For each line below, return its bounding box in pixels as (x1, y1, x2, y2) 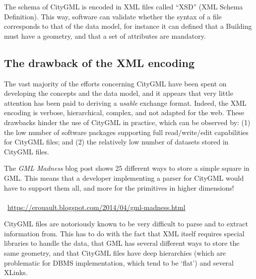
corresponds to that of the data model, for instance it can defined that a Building (4, 21, 252, 31)
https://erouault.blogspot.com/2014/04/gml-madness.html (7, 202, 186, 212)
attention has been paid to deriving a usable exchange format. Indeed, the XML (4, 97, 247, 108)
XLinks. (4, 267, 28, 278)
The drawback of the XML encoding (4, 55, 194, 70)
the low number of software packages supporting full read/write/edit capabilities (4, 127, 249, 137)
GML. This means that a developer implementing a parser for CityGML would (4, 172, 244, 183)
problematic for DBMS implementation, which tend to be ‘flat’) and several (4, 257, 234, 268)
